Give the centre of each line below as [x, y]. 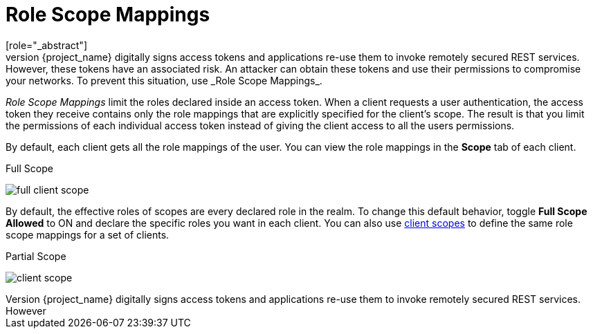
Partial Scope [36, 256]
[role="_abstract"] [47, 45]
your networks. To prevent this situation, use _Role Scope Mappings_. [164, 80]
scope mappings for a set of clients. [88, 234]
